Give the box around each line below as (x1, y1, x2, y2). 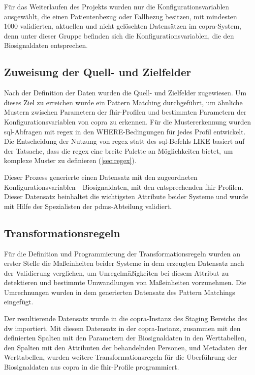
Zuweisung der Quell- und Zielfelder (4, 64, 191, 80)
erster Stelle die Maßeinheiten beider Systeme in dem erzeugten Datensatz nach (4, 258, 244, 268)
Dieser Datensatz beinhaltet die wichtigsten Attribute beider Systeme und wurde (4, 191, 248, 202)
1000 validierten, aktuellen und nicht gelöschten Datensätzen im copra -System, (4, 21, 241, 31)
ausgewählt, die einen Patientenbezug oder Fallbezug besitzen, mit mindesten (4, 11, 237, 21)
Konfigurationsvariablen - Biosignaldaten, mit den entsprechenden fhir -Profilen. (4, 181, 244, 192)
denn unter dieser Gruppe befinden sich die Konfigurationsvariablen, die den (4, 30, 234, 41)
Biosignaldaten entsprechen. (4, 40, 88, 50)
